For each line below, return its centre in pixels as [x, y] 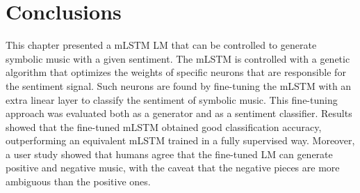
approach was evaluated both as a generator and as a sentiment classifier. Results [179, 113]
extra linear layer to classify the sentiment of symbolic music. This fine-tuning [172, 99]
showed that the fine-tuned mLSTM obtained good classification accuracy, [164, 126]
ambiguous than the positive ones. [78, 182]
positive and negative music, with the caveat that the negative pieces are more [173, 168]
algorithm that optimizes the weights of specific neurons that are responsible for [176, 72]
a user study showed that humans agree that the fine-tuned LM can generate [169, 154]
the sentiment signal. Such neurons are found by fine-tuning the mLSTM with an [179, 85]
